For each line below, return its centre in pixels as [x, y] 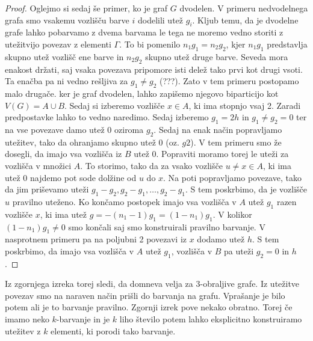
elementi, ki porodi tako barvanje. [113, 330]
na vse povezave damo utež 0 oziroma [74, 129]
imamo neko [27, 319]
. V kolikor [232, 214]
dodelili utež [160, 20]
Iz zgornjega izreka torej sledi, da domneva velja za [99, 284]
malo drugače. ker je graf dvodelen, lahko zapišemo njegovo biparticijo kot [142, 93]
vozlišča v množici [38, 165]
